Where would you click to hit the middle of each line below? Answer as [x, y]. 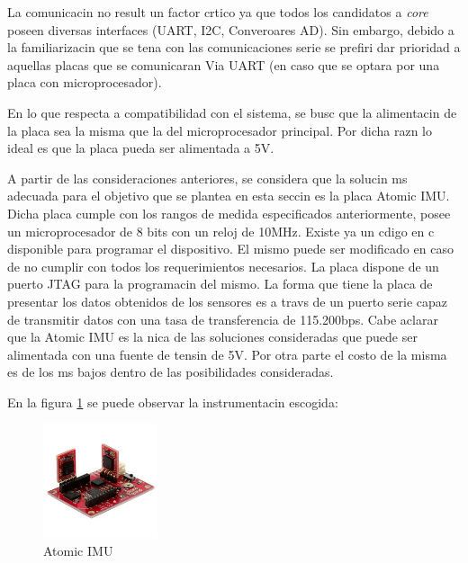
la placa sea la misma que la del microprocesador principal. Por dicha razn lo [220, 130]
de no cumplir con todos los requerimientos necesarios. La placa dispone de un [223, 266]
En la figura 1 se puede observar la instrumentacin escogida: [173, 402]
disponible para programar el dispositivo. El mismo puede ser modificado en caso [230, 249]
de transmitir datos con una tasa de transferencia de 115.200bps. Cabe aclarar [223, 319]
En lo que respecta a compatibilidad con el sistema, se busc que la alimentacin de [232, 112]
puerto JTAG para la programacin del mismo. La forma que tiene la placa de [220, 284]
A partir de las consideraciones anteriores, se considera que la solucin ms [207, 178]
